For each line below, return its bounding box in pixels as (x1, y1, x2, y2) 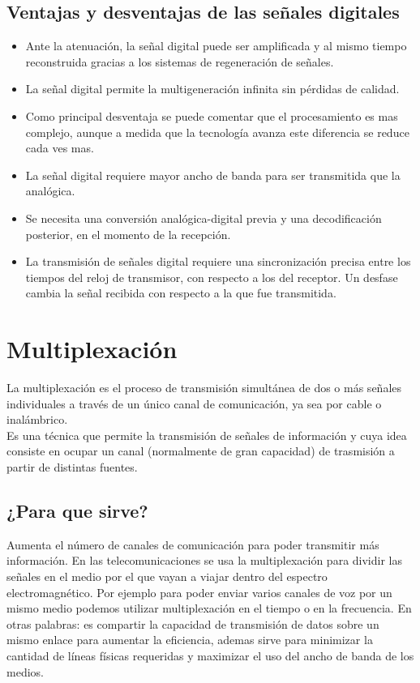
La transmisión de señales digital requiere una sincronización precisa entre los (25, 253, 411, 270)
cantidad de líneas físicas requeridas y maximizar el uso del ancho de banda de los (6, 647, 414, 664)
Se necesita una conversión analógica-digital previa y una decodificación (25, 209, 382, 226)
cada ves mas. (25, 139, 94, 156)
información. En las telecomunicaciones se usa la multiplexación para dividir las (6, 552, 402, 569)
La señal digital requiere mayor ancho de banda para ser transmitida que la (25, 166, 401, 183)
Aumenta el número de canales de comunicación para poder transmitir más (6, 536, 379, 553)
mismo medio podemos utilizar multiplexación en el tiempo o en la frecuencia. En (6, 600, 412, 617)
